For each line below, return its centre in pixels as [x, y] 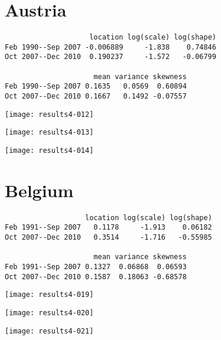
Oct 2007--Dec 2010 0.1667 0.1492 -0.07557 [96, 97]
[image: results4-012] [49, 114]
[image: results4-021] [49, 331]
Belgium [39, 190]
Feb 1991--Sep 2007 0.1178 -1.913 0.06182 [108, 228]
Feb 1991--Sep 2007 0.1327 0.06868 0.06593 [96, 267]
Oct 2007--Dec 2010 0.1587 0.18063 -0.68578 [96, 277]
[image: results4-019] [49, 295]
